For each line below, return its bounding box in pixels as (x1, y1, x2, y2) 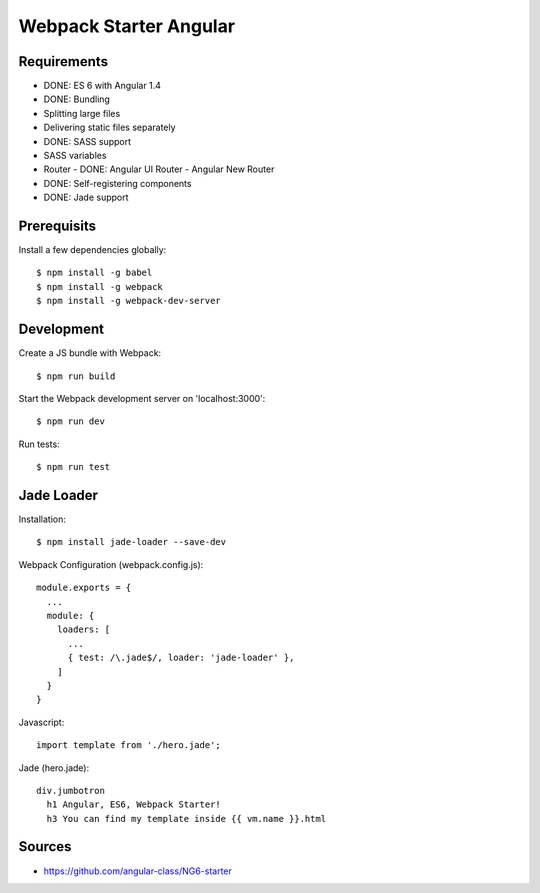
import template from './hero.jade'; (36, 740, 222, 751)
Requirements (18, 53, 109, 70)
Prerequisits (18, 218, 97, 234)
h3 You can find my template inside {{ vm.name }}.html (46, 813, 327, 824)
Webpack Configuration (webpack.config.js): (18, 558, 204, 570)
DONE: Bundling (43, 93, 110, 105)
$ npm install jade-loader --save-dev (36, 536, 227, 548)
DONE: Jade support (43, 191, 129, 204)
